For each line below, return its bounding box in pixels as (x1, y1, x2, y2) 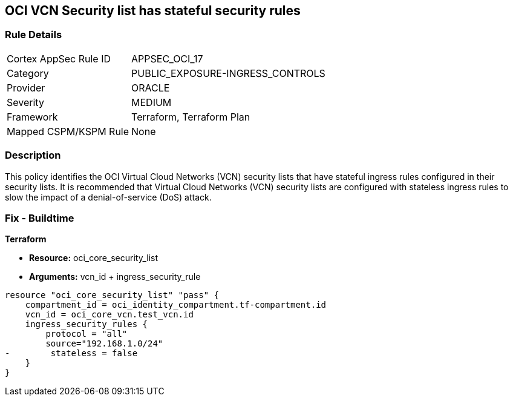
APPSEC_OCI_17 (131, 52, 203, 65)
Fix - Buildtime (5, 211, 74, 224)
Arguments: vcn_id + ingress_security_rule (29, 271, 201, 282)
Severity (7, 96, 44, 108)
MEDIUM (131, 96, 172, 108)
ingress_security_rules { (25, 319, 148, 330)
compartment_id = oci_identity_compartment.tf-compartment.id (25, 300, 327, 310)
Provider (7, 81, 45, 94)
